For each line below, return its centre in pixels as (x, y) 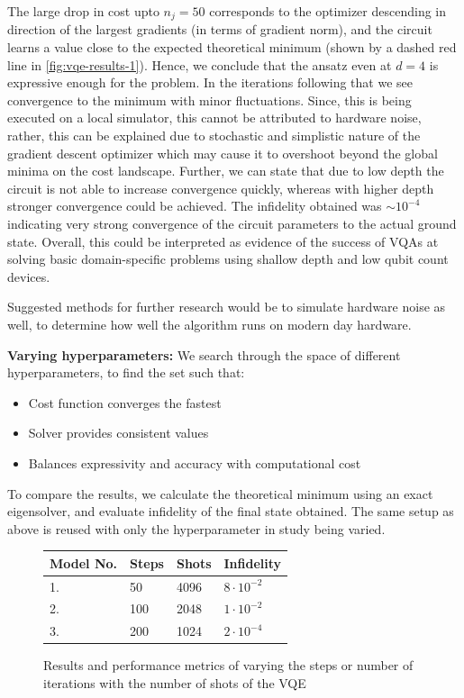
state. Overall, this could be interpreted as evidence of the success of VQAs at (223, 241)
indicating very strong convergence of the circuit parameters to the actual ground (232, 223)
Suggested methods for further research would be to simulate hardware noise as (227, 307)
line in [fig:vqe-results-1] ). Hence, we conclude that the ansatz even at (200, 64)
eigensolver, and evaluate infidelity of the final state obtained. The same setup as (231, 511)
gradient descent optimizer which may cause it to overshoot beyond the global (223, 153)
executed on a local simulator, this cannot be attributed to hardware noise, (214, 118)
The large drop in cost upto (83, 11)
